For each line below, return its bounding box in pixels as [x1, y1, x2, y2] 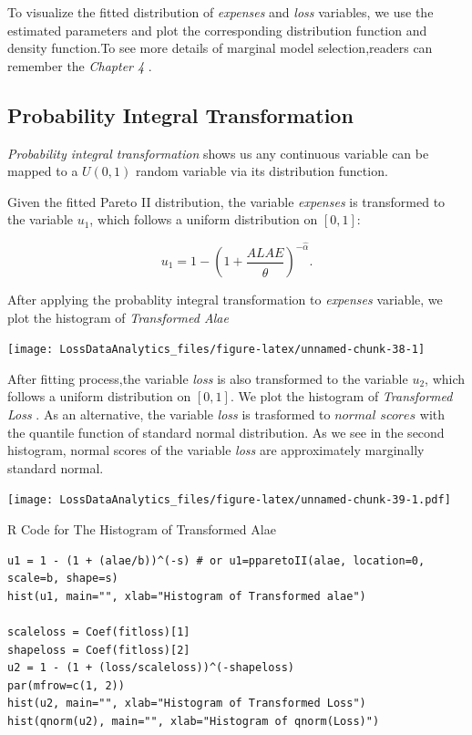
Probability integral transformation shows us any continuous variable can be [7, 143, 429, 162]
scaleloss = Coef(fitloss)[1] [7, 626, 190, 639]
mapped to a [7, 161, 78, 181]
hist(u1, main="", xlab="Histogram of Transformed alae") [7, 589, 366, 603]
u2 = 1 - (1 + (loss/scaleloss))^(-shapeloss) [7, 661, 294, 675]
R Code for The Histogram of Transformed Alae [7, 520, 276, 539]
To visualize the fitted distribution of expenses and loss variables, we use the [7, 3, 434, 21]
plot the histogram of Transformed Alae [7, 307, 229, 326]
